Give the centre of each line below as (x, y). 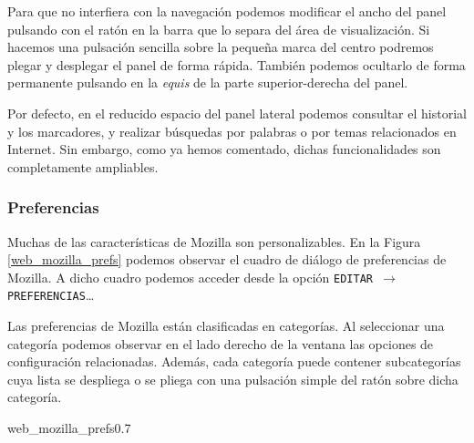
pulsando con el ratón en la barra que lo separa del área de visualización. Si (219, 29)
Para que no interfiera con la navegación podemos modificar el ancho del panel (227, 11)
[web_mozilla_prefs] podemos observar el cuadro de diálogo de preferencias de (227, 259)
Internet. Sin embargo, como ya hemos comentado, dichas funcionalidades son (224, 149)
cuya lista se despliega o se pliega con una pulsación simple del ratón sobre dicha (233, 379)
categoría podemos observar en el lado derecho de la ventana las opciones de (221, 343)
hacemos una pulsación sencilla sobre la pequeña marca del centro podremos (221, 47)
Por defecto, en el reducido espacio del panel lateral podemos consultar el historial (237, 113)
